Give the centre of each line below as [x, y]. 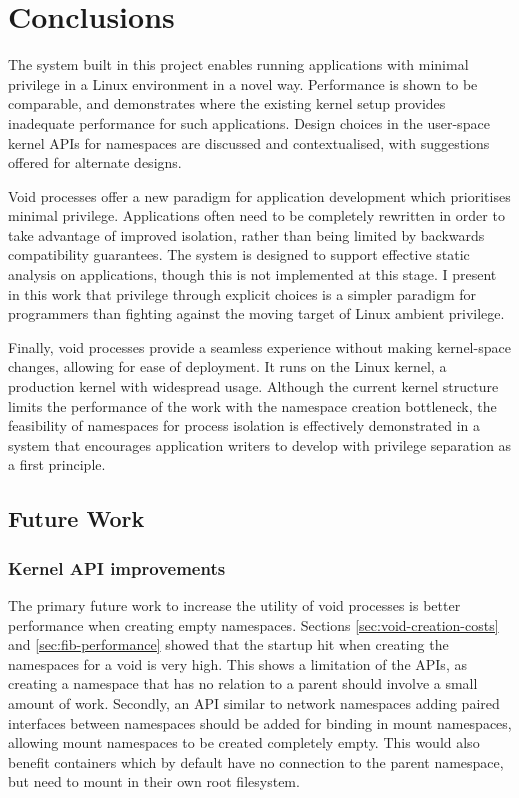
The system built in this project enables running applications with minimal [238, 64]
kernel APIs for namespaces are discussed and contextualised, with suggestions [249, 142]
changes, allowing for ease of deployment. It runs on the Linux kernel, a [227, 366]
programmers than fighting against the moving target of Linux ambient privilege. [256, 313]
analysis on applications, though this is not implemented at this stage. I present [252, 274]
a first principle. [57, 464]
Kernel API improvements [117, 567]
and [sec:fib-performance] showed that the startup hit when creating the [228, 644]
